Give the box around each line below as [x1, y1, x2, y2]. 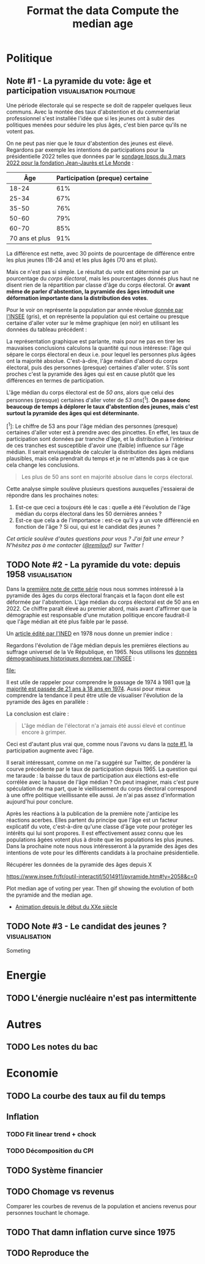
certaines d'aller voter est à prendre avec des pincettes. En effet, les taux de [6, 429, 199, 436]
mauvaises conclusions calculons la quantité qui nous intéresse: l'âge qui [6, 345, 192, 351]
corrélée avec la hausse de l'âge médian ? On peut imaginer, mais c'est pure [6, 778, 199, 786]
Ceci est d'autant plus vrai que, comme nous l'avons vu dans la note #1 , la [6, 741, 193, 748]
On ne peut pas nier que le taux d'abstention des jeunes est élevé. [6, 139, 174, 147]
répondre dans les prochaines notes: [6, 492, 99, 499]
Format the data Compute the [26, 4, 179, 18]
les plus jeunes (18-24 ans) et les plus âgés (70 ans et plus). [6, 256, 158, 263]
